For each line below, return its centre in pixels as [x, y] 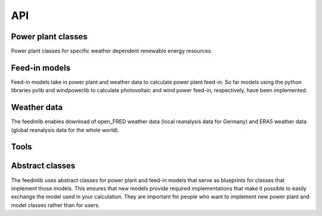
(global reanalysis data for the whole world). [65, 130]
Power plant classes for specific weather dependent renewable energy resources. [112, 51]
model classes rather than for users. [55, 205]
